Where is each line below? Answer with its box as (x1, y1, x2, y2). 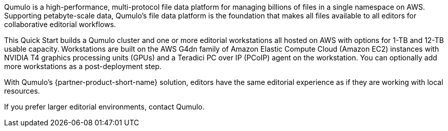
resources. (4, 86, 40, 95)
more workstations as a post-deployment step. (4, 62, 162, 71)
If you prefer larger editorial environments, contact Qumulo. (4, 102, 205, 111)
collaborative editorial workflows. (4, 20, 116, 29)
